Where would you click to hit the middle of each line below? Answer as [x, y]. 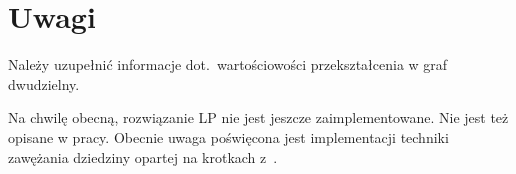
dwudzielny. [44, 83]
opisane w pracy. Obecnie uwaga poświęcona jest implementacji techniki [228, 136]
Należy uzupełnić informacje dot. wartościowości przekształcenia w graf [228, 64]
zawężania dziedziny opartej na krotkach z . [143, 156]
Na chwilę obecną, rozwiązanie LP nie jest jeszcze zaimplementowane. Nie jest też [258, 117]
